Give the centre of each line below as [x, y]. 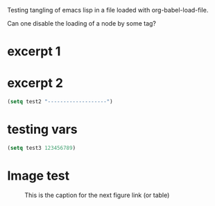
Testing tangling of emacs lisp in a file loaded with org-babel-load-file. [108, 10]
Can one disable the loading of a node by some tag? [81, 23]
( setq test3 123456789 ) [42, 148]
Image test [38, 175]
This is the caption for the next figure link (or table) [97, 195]
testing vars [42, 129]
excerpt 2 [35, 83]
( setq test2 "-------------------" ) [60, 102]
